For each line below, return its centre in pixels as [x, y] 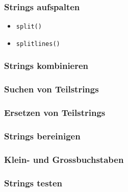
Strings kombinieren [46, 66]
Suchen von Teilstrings [52, 89]
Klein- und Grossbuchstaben [64, 159]
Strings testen [33, 183]
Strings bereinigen [42, 136]
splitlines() [38, 44]
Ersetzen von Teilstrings [55, 113]
